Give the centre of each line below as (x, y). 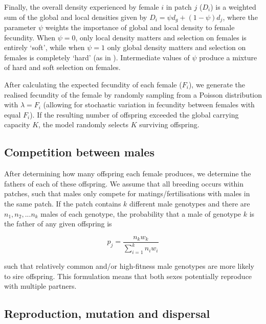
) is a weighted (233, 7)
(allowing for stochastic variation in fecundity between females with (149, 105)
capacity (17, 124)
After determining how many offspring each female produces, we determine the (128, 173)
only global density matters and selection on (176, 47)
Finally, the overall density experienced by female (82, 7)
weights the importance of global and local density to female (140, 27)
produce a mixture (228, 57)
